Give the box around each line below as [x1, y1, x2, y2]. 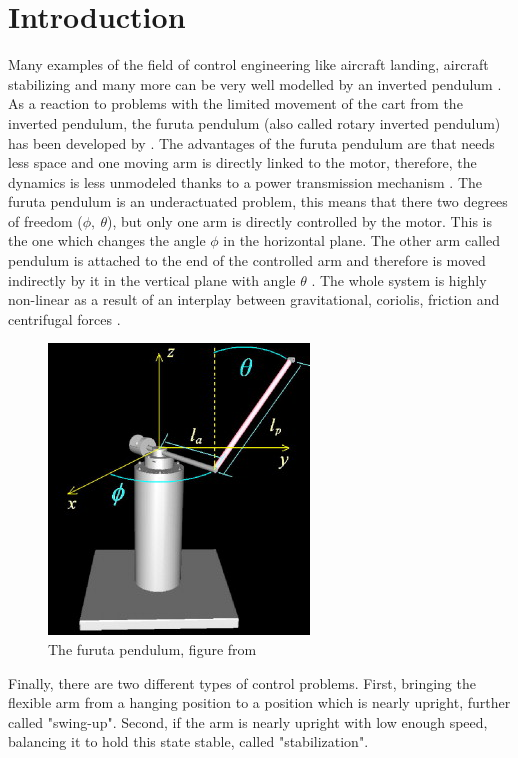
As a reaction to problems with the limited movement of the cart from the [8, 93, 463, 114]
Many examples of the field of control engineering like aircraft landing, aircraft [8, 54, 489, 75]
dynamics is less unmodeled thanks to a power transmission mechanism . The [8, 171, 483, 192]
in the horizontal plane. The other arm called [223, 230, 500, 251]
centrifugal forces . [8, 308, 121, 329]
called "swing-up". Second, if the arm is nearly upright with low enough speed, [8, 711, 488, 732]
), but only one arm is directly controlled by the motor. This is [106, 210, 492, 231]
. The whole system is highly [311, 269, 487, 290]
